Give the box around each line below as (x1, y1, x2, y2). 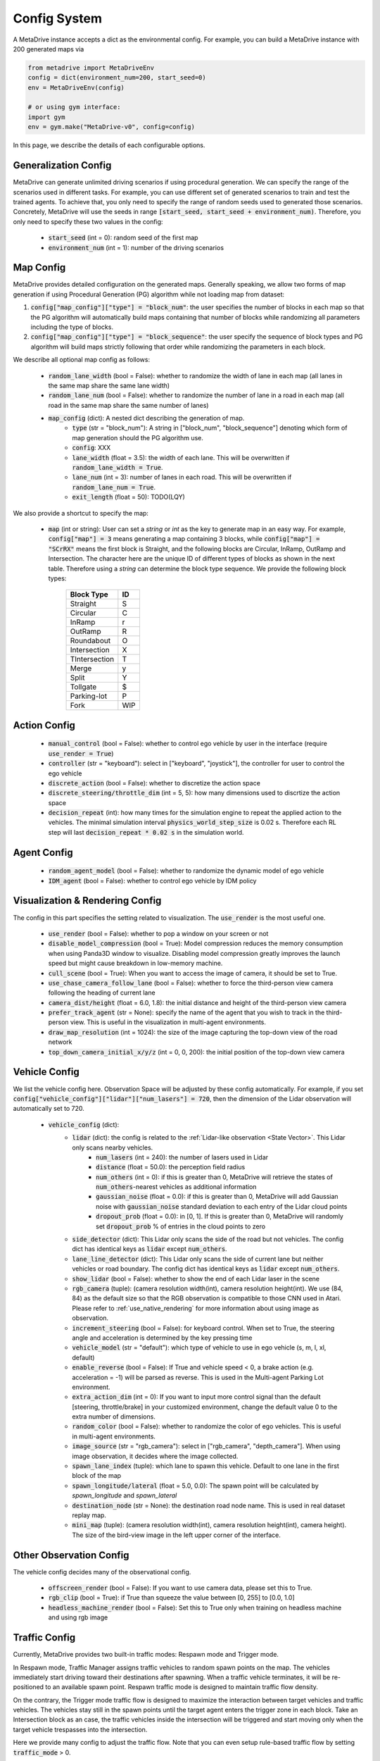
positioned (13, 1683, 44, 1691)
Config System (13, 11, 102, 26)
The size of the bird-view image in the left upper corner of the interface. (72, 1531, 281, 1539)
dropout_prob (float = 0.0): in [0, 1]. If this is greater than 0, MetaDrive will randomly (96, 1212, 344, 1221)
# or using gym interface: (27, 103, 121, 111)
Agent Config (13, 846, 73, 859)
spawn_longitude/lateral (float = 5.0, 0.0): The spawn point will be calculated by (72, 1481, 319, 1490)
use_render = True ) (48, 749, 114, 757)
